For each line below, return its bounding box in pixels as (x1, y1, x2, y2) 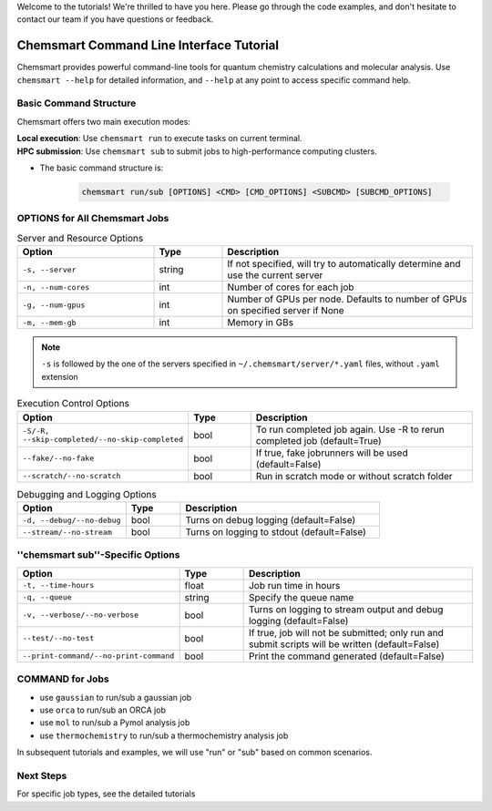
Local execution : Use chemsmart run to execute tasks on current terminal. (16, 133, 302, 144)
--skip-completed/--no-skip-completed (22, 434, 184, 444)
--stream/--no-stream (22, 527, 113, 537)
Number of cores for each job (227, 281, 354, 293)
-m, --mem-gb (22, 317, 77, 327)
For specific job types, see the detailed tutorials (16, 788, 196, 799)
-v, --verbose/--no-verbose (22, 611, 139, 620)
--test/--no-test (22, 633, 95, 643)
